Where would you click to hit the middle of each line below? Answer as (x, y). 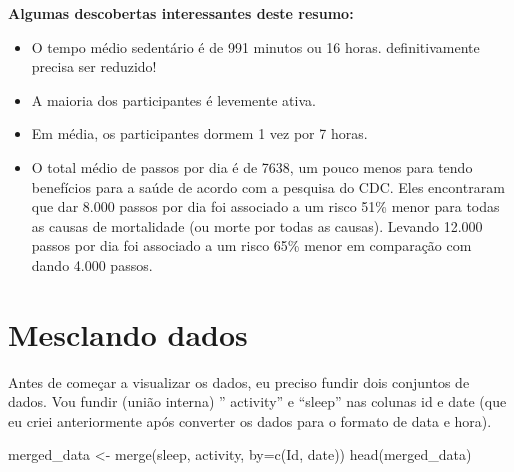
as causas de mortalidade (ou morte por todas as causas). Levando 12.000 (257, 225)
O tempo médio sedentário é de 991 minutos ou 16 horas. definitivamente (255, 46)
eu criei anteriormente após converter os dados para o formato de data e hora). (250, 420)
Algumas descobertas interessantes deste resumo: (181, 13)
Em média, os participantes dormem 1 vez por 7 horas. (199, 133)
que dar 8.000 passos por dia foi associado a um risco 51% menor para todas (265, 206)
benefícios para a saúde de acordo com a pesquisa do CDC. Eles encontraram (268, 186)
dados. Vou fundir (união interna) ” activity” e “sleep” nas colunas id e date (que (257, 401)
